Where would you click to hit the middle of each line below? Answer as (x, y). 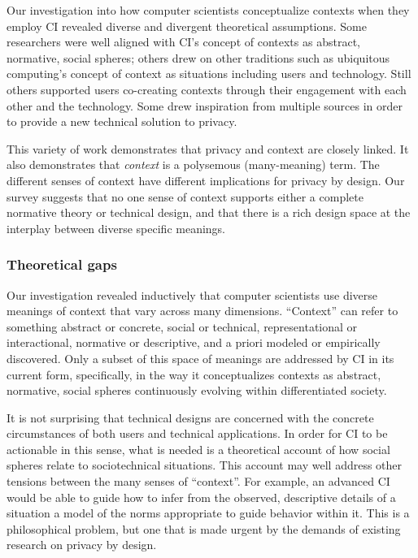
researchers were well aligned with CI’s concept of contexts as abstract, (183, 42)
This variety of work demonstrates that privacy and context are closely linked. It (208, 148)
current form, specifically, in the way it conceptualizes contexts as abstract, (194, 374)
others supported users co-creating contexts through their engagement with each (207, 89)
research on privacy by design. (82, 545)
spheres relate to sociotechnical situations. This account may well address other (205, 465)
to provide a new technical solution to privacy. (122, 121)
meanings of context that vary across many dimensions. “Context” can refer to (202, 311)
